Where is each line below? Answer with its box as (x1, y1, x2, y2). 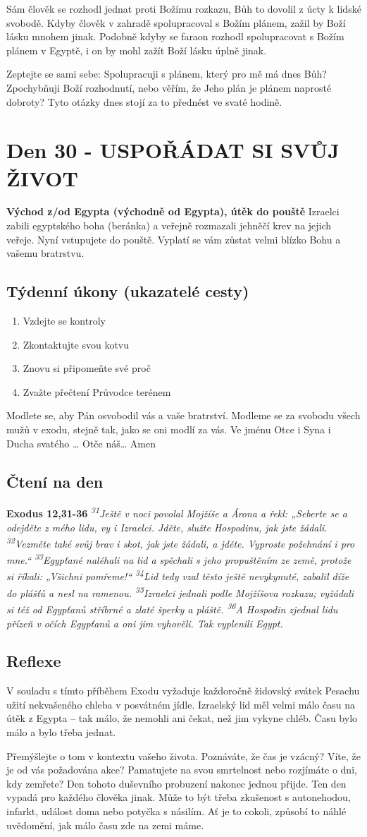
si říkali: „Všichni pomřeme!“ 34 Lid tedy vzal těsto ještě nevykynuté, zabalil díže (6, 567, 349, 584)
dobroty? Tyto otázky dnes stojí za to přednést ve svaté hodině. (6, 94, 282, 109)
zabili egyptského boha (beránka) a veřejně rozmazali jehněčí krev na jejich (6, 218, 332, 233)
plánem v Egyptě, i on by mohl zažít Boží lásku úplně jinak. (6, 42, 267, 57)
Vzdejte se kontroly (23, 313, 106, 328)
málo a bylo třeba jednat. (6, 725, 116, 740)
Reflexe (6, 650, 61, 672)
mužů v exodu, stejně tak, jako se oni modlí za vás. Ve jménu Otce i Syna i (6, 422, 331, 437)
